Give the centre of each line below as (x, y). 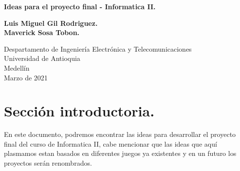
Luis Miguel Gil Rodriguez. (51, 23)
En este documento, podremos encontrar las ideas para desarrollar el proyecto (120, 134)
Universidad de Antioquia (42, 58)
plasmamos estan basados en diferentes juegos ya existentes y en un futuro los (120, 153)
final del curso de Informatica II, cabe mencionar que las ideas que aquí (111, 143)
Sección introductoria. (79, 111)
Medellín (17, 67)
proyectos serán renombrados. (48, 163)
